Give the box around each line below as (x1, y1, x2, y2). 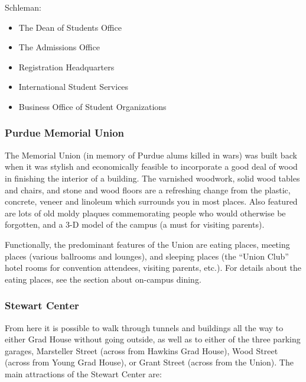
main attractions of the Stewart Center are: (5, 367, 162, 380)
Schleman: (5, 1, 41, 13)
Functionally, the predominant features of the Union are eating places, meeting (5, 238, 290, 250)
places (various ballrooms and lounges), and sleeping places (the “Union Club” (5, 250, 289, 262)
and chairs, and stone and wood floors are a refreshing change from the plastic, (5, 183, 291, 196)
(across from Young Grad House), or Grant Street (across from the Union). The (5, 356, 294, 368)
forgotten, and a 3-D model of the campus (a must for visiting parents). (5, 218, 265, 231)
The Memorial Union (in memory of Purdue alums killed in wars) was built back (5, 148, 297, 161)
